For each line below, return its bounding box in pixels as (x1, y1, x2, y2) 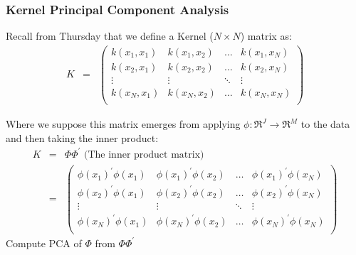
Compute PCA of (6, 235, 82, 250)
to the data (300, 116, 350, 131)
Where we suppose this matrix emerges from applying (6, 116, 241, 131)
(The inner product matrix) (84, 149, 204, 160)
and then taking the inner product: (6, 130, 159, 145)
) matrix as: (240, 28, 292, 43)
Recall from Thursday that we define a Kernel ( (6, 28, 214, 43)
